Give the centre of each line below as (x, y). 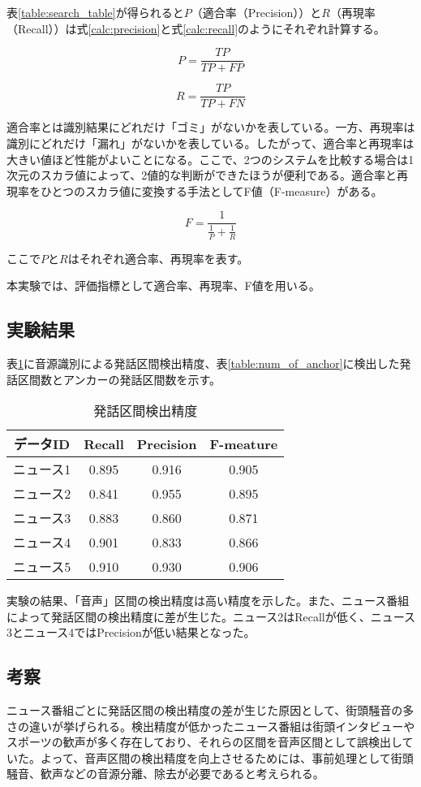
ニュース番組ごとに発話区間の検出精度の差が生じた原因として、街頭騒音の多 (210, 710)
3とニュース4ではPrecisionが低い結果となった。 (131, 632)
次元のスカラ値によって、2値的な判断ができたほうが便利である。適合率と (202, 175)
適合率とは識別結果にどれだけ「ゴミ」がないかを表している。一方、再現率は (211, 127)
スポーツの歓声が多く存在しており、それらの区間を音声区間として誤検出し (204, 742)
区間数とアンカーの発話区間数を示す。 (119, 379)
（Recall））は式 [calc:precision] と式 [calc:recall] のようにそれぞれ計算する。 (196, 28)
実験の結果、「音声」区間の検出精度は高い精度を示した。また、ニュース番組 (208, 601)
